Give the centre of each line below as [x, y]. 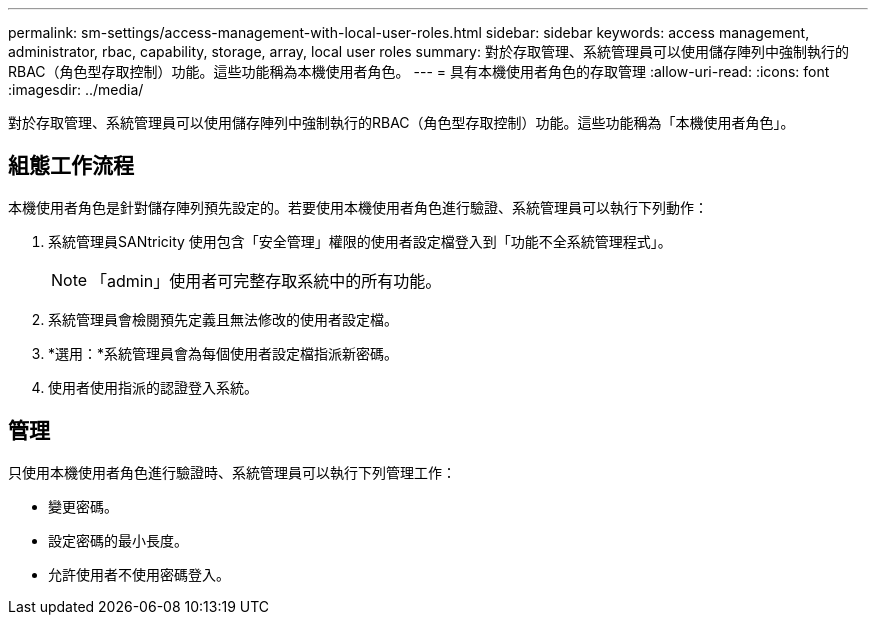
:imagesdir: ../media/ [76, 89]
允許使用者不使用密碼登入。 [139, 574]
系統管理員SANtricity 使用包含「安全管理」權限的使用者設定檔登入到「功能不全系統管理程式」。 [360, 241]
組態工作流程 [71, 166]
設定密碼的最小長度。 [118, 540]
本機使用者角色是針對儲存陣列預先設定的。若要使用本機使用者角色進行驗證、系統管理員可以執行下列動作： [358, 207]
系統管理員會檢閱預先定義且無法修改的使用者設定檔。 [223, 319]
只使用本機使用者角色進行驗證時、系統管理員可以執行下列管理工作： [232, 472]
